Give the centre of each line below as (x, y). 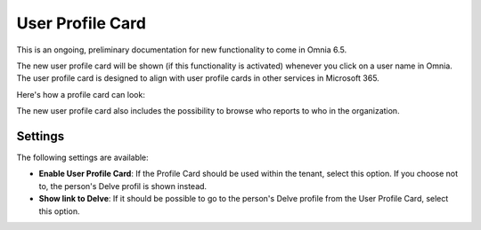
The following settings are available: (82, 158)
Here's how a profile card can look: (81, 94)
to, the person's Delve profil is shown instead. (123, 186)
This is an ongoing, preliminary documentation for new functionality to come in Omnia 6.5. (182, 50)
